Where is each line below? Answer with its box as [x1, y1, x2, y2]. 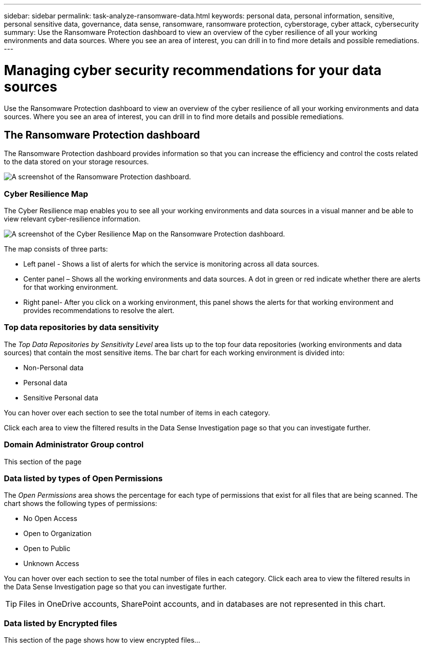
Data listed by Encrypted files [4, 618, 117, 628]
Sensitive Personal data [23, 393, 98, 402]
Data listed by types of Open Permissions [4, 473, 163, 483]
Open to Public [23, 544, 70, 553]
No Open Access [23, 514, 78, 523]
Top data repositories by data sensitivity [4, 322, 159, 332]
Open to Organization [23, 529, 92, 538]
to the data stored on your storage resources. [4, 158, 149, 166]
